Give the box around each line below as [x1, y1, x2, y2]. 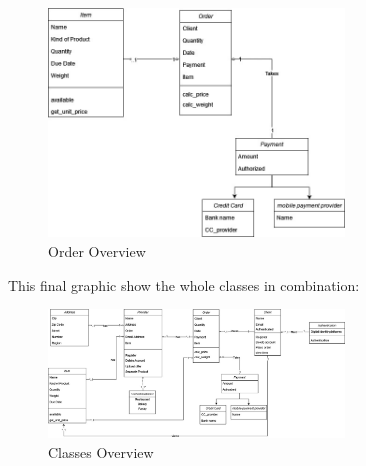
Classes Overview [48, 441, 154, 462]
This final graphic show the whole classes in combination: [8, 274, 360, 295]
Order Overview [48, 240, 146, 261]
